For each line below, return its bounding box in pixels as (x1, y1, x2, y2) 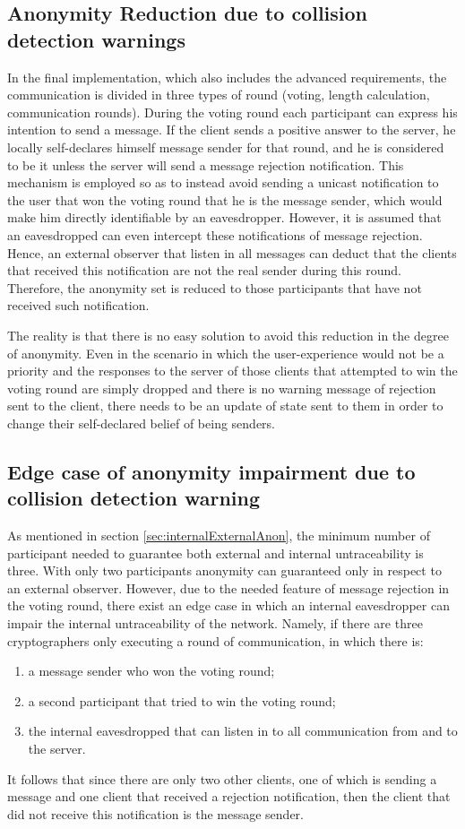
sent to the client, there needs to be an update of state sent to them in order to (7, 396, 443, 415)
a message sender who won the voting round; (28, 661, 275, 680)
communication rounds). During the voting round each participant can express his (7, 102, 458, 121)
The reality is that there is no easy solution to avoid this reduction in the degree (7, 325, 449, 344)
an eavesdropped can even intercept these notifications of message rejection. (7, 225, 423, 244)
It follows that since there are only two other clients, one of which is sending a (7, 769, 437, 788)
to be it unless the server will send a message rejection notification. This (7, 155, 404, 174)
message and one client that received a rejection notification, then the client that (7, 787, 451, 806)
